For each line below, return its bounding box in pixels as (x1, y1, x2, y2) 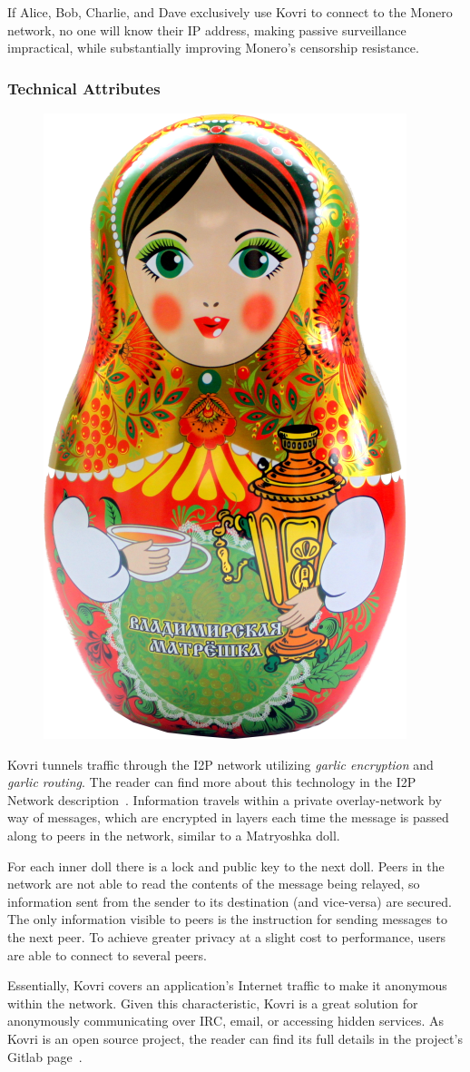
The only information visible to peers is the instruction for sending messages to (7, 910, 447, 929)
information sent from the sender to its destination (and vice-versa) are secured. (7, 891, 452, 910)
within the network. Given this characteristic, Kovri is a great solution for (7, 993, 418, 1012)
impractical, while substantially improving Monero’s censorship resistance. (7, 38, 419, 57)
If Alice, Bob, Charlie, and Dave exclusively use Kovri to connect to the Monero (7, 3, 453, 21)
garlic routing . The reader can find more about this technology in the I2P (7, 772, 416, 792)
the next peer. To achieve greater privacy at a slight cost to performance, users (7, 927, 446, 946)
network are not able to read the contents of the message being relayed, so (7, 874, 420, 893)
